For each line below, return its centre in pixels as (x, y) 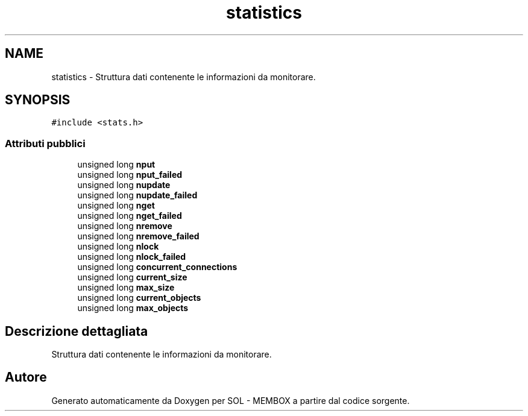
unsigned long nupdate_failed (137, 195)
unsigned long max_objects (133, 308)
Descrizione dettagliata (77, 331)
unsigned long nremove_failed (138, 236)
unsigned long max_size (126, 288)
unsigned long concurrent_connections (157, 267)
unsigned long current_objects (139, 298)
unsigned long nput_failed (130, 175)
